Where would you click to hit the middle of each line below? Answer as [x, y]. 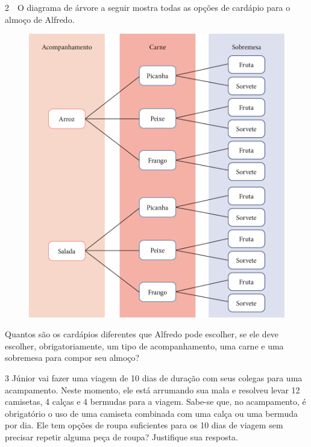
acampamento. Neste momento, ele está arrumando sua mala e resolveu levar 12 [152, 389]
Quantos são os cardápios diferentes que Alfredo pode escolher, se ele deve [142, 334]
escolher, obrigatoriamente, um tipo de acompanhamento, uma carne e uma [144, 345]
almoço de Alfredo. [40, 19]
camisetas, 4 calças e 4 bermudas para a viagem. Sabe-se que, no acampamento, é [155, 402]
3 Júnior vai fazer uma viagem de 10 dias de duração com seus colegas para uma [154, 377]
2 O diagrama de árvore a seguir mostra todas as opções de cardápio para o [148, 7]
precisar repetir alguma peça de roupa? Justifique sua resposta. [121, 436]
